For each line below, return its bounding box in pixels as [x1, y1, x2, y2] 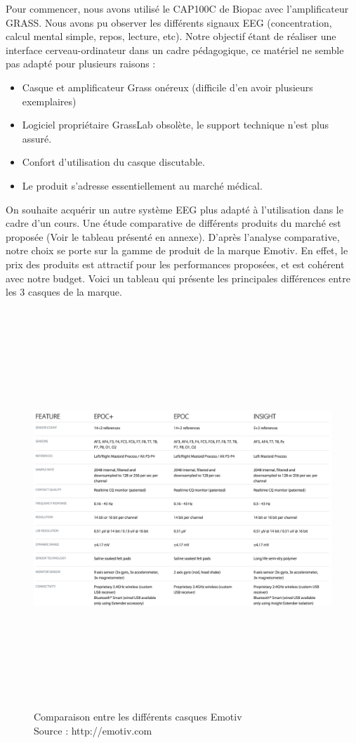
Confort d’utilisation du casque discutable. [22, 154, 205, 169]
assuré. [22, 131, 52, 145]
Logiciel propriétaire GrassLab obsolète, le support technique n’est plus [22, 117, 329, 132]
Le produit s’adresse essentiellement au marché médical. [22, 178, 263, 192]
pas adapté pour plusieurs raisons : [6, 56, 156, 71]
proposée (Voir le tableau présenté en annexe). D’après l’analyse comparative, [6, 229, 340, 244]
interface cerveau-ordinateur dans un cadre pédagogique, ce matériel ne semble [6, 42, 344, 57]
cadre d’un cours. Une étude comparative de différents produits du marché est [6, 216, 341, 230]
